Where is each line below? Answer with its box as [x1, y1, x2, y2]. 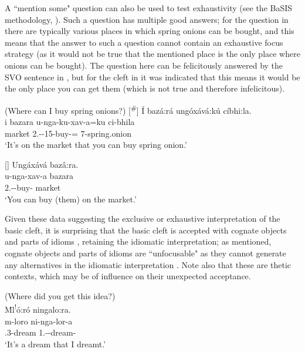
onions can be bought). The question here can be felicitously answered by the [5, 59, 283, 71]
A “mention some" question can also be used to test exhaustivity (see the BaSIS [5, 2, 293, 13]
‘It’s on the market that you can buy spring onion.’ [5, 138, 187, 151]
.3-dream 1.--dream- [5, 326, 76, 339]
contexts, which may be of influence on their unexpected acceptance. [5, 270, 251, 282]
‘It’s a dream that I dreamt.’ [5, 337, 106, 350]
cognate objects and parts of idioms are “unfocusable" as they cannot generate [5, 246, 286, 259]
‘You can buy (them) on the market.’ [5, 192, 137, 205]
